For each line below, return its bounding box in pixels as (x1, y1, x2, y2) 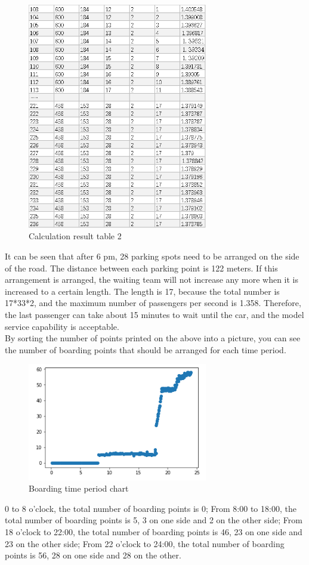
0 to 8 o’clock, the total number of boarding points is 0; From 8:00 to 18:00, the (5, 502, 296, 514)
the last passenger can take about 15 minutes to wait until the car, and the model (5, 308, 304, 321)
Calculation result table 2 (29, 230, 122, 242)
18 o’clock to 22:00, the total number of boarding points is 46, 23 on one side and (5, 526, 302, 538)
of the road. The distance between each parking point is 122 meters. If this (5, 261, 278, 274)
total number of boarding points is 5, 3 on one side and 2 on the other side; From (5, 514, 302, 526)
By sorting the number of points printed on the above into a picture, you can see (5, 332, 301, 344)
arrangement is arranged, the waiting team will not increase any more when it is (5, 273, 298, 286)
